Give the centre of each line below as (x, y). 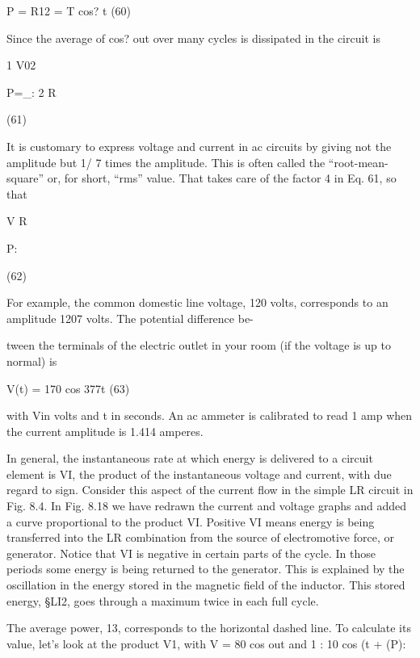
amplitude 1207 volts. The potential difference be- (130, 318)
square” (25, 178)
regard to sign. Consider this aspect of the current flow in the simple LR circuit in (210, 490)
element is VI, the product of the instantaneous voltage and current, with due (199, 474)
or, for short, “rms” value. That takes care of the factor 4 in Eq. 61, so (222, 178)
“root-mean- (358, 162)
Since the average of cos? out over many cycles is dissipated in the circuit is (193, 38)
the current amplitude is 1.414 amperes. (105, 431)
